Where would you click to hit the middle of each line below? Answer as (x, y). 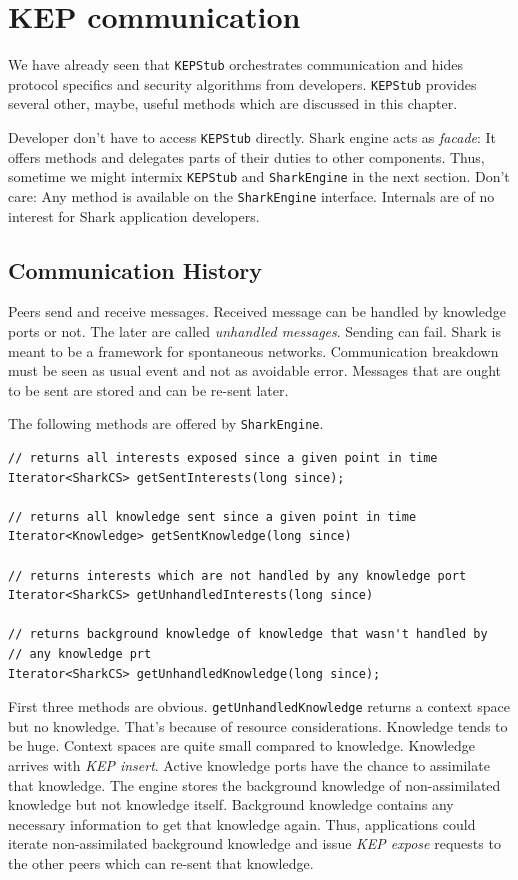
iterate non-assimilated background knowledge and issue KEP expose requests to (254, 843)
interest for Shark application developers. (134, 215)
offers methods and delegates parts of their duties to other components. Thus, (246, 156)
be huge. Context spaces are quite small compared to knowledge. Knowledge (241, 745)
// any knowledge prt (80, 653)
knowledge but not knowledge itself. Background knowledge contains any (231, 804)
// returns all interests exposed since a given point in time (223, 458)
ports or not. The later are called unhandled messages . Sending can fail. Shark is (255, 330)
